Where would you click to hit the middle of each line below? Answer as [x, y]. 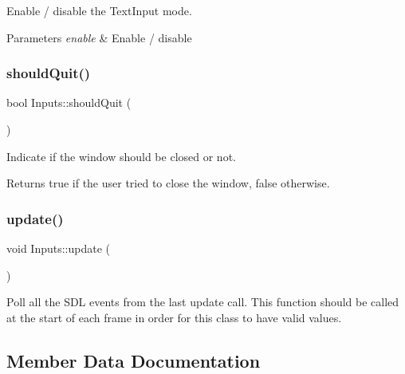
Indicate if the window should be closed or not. [121, 156]
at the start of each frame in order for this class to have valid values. [174, 317]
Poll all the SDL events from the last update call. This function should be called [203, 302]
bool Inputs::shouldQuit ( [69, 102]
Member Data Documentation [134, 360]
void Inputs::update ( [59, 248]
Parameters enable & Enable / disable [99, 37]
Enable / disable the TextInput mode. [99, 10]
